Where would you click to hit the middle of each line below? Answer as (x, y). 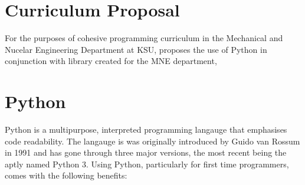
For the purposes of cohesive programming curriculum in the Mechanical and (144, 38)
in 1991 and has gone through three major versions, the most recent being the (146, 152)
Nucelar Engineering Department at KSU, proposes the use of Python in (136, 49)
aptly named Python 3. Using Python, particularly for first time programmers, (147, 164)
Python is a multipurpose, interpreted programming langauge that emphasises (146, 129)
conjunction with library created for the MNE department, (111, 61)
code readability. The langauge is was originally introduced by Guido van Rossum (152, 141)
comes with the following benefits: (66, 175)
